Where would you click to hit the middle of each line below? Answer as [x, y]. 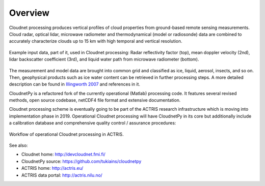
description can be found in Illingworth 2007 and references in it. [75, 84]
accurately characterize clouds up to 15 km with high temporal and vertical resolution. [96, 41]
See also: [18, 146]
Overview [29, 13]
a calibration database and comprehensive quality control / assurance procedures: [93, 123]
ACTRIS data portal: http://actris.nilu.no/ [62, 175]
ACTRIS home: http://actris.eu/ [52, 168]
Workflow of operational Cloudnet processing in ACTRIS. [66, 134]
